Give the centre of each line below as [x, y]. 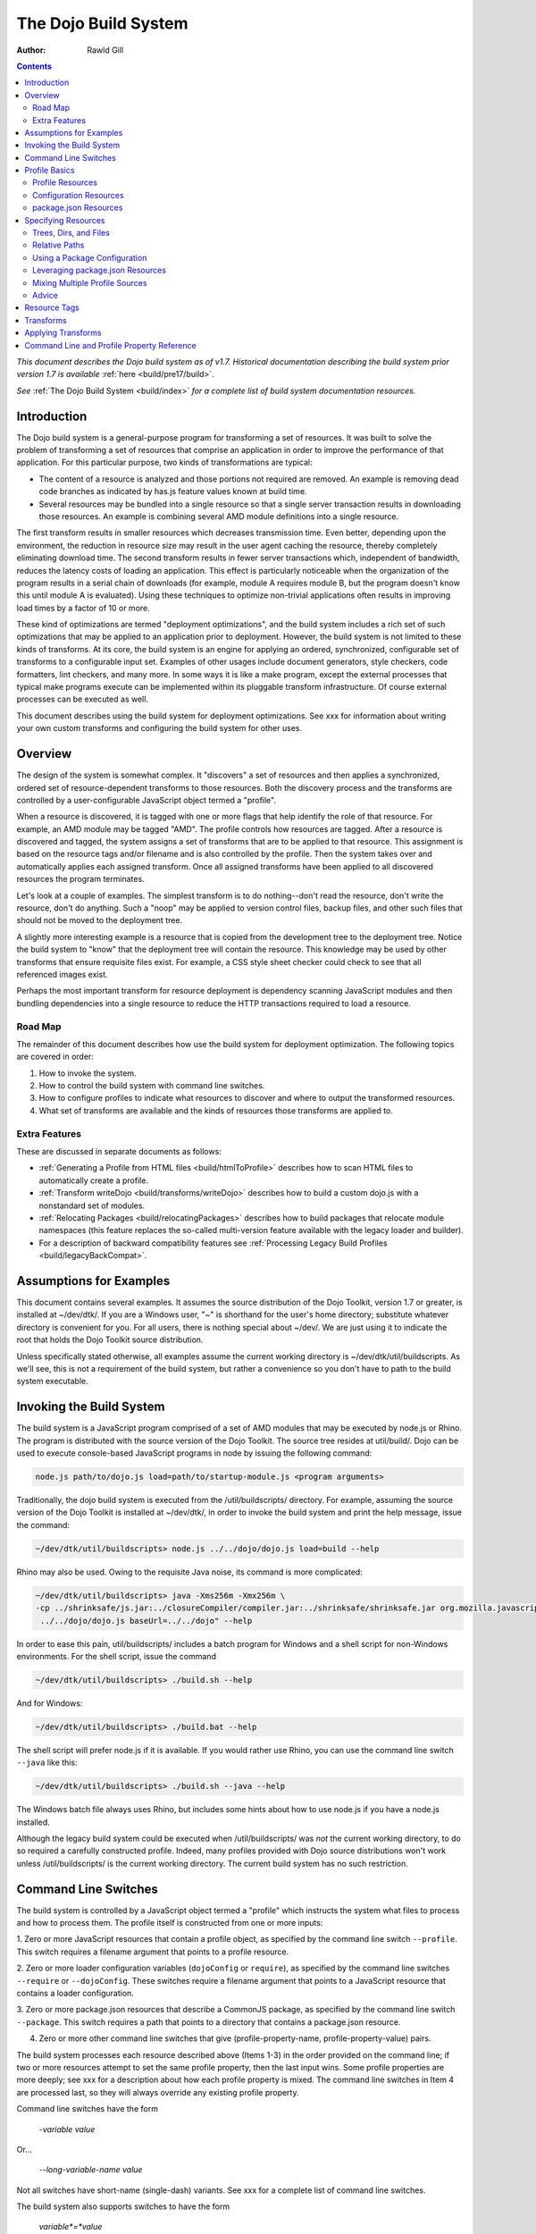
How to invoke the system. [88, 1073]
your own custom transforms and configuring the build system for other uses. [159, 728]
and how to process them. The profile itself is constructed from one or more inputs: [170, 1923]
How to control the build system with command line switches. [152, 1086]
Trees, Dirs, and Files [71, 233]
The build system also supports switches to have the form [123, 2206]
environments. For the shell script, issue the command [116, 1656]
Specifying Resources [65, 220]
